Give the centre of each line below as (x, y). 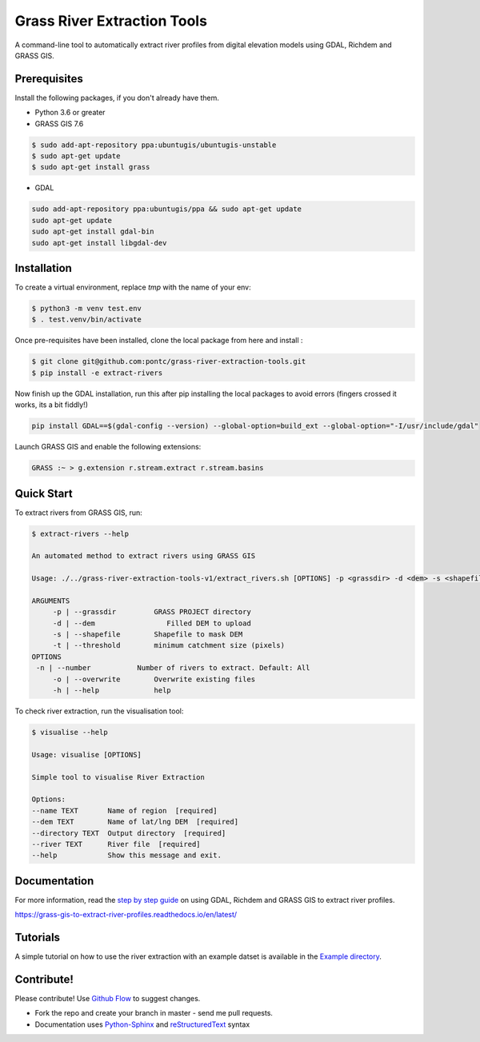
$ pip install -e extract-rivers (97, 373)
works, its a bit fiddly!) (51, 405)
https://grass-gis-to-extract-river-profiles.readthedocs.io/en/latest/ (126, 915)
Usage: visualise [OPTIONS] (86, 755)
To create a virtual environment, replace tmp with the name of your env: (133, 287)
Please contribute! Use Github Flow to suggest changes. (108, 999)
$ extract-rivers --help (80, 533)
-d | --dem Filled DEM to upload (152, 623)
